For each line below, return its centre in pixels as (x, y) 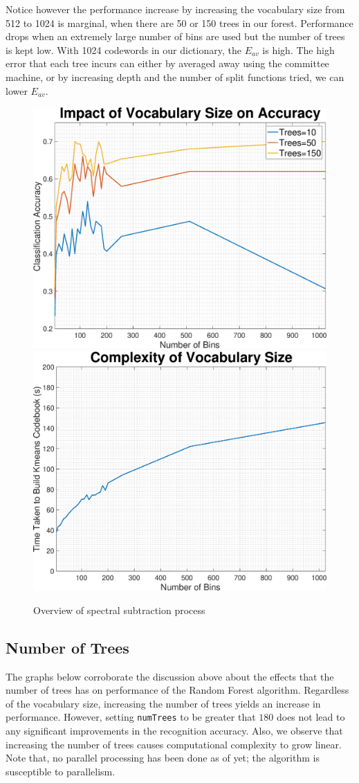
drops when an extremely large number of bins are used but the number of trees (175, 36)
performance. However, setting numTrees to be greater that (131, 717)
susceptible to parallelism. (61, 771)
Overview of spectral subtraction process (119, 610)
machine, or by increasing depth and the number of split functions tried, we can (175, 76)
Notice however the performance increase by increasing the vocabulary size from (175, 9)
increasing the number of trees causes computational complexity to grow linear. (174, 744)
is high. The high (298, 49)
